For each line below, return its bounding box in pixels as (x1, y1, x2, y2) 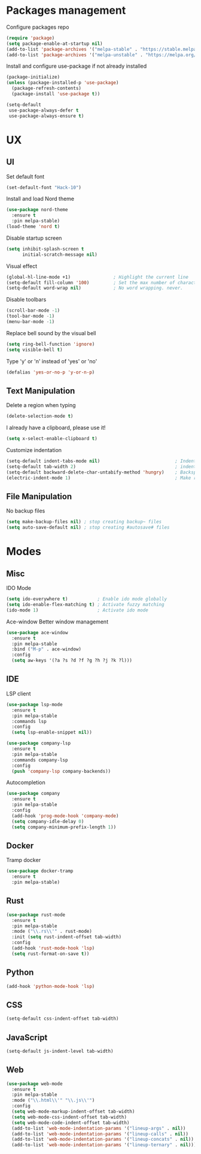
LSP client (6, 690, 31, 697)
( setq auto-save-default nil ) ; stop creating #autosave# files (6, 525, 170, 531)
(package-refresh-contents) (11, 85, 82, 92)
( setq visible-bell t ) (6, 346, 63, 352)
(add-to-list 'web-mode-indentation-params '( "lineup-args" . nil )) (11, 1125, 186, 1131)
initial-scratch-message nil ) (22, 251, 98, 258)
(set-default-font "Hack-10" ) (6, 184, 82, 191)
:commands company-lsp (11, 757, 68, 763)
